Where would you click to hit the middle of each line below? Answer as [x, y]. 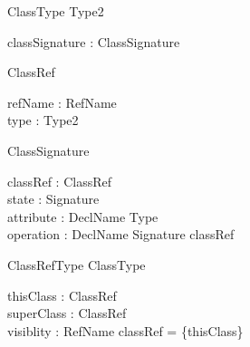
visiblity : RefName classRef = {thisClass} [125, 330]
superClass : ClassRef [67, 313]
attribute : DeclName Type [83, 216]
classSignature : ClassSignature [94, 41]
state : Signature [53, 199]
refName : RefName [62, 102]
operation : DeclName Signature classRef [121, 234]
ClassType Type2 [56, 11]
